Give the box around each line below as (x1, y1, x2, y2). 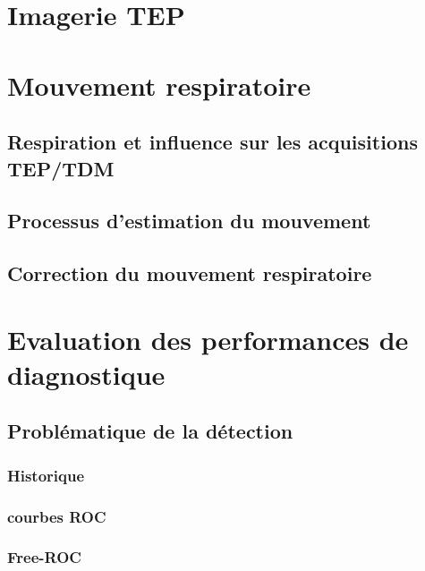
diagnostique (7, 355, 166, 392)
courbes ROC (7, 505, 106, 527)
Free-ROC (7, 546, 81, 568)
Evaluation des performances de (7, 320, 409, 357)
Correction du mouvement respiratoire (7, 260, 372, 287)
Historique (7, 464, 85, 486)
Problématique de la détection (7, 417, 293, 445)
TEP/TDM (7, 154, 115, 182)
